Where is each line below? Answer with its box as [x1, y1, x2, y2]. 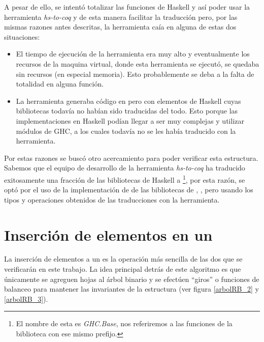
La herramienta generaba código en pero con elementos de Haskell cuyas [16, 95, 241, 106]
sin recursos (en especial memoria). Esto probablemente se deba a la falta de [16, 68, 254, 79]
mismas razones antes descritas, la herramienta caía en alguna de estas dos [4, 21, 237, 32]
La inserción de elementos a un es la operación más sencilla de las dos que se [4, 253, 243, 264]
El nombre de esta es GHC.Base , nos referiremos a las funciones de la [16, 318, 233, 329]
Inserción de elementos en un [4, 224, 213, 245]
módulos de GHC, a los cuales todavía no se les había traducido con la [16, 125, 236, 136]
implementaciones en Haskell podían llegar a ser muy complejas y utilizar [16, 115, 244, 126]
